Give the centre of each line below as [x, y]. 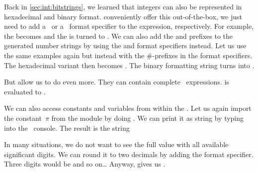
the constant [23, 118]
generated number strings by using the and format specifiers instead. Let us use [125, 45]
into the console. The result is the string [67, 128]
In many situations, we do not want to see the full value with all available [116, 144]
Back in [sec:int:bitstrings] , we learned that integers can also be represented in [123, 6]
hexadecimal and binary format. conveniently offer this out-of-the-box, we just [123, 16]
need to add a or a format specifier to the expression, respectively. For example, [129, 26]
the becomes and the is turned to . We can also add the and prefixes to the [119, 36]
